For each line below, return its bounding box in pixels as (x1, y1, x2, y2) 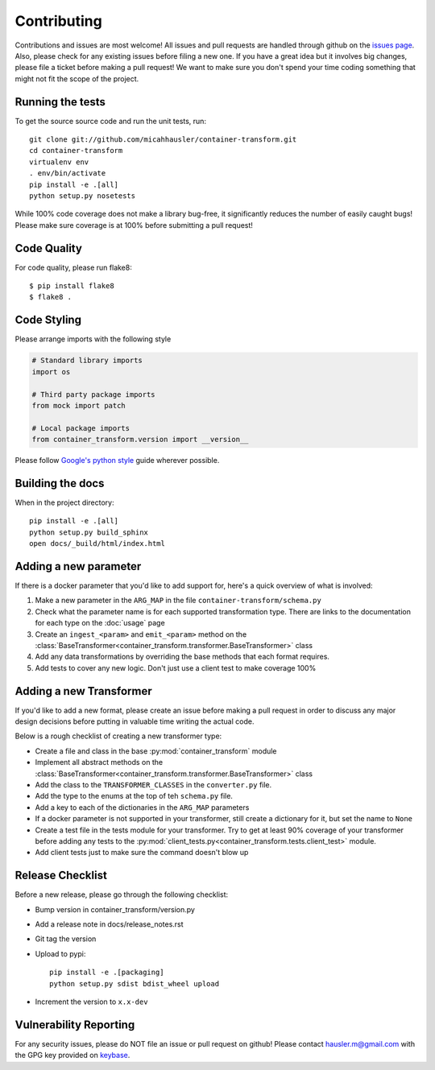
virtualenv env (29, 157, 89, 167)
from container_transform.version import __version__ (31, 435, 249, 444)
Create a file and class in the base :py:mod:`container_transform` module (35, 746, 277, 756)
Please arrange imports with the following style (14, 334, 172, 344)
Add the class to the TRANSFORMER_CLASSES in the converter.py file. (35, 780, 272, 790)
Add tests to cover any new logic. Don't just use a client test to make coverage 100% (35, 663, 317, 672)
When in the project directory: (14, 498, 114, 507)
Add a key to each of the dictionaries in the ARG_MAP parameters (35, 802, 250, 812)
